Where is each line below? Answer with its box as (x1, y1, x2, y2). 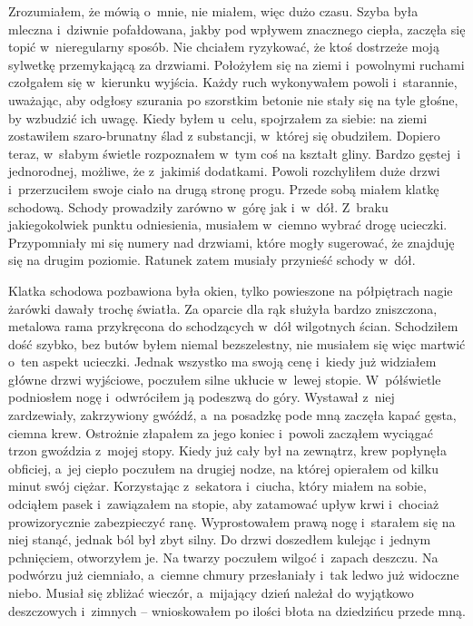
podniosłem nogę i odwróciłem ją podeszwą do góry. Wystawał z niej (8, 387, 395, 406)
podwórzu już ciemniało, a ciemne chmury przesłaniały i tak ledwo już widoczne (8, 565, 459, 584)
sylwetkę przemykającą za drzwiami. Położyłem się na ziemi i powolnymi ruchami (8, 54, 465, 73)
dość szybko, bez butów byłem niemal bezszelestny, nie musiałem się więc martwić (8, 334, 466, 353)
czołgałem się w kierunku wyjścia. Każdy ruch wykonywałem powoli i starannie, (8, 73, 458, 92)
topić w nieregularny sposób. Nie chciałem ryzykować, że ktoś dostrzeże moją (8, 37, 439, 56)
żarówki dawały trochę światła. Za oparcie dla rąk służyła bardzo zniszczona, (8, 298, 438, 318)
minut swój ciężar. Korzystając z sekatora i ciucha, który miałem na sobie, (8, 476, 427, 495)
